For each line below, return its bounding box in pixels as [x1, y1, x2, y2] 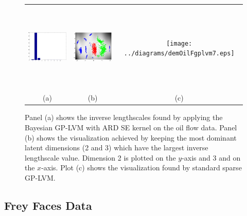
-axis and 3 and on [182, 152, 241, 163]
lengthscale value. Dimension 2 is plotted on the [25, 152, 176, 163]
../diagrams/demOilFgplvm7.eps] [123, 50, 235, 57]
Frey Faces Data [4, 197, 92, 213]
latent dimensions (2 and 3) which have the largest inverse [25, 142, 208, 153]
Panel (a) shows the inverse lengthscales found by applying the [25, 112, 223, 123]
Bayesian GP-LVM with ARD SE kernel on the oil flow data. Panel [25, 122, 237, 132]
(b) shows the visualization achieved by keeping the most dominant [25, 132, 237, 143]
